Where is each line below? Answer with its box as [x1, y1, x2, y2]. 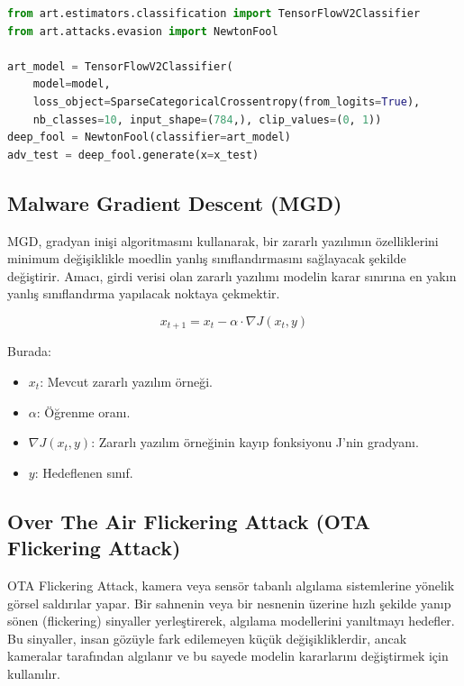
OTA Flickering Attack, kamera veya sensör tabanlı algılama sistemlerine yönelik [7, 575, 455, 594]
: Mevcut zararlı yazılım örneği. [40, 371, 213, 390]
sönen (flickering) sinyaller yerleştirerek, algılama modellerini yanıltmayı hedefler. [7, 611, 455, 630]
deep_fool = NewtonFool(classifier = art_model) [7, 131, 292, 144]
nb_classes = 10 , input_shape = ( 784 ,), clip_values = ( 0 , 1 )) [32, 113, 382, 126]
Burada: [7, 342, 51, 361]
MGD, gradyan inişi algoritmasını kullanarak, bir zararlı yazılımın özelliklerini [7, 231, 439, 250]
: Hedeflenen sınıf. [34, 462, 133, 481]
